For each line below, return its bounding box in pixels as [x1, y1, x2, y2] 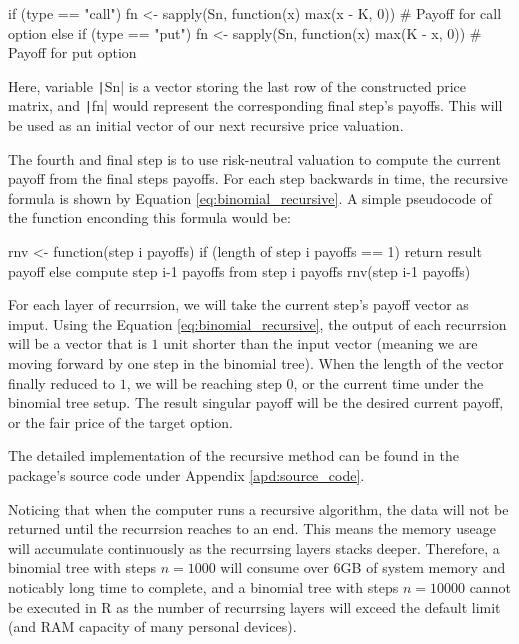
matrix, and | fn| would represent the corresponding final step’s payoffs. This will [8, 95, 503, 116]
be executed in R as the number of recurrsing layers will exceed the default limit [8, 596, 501, 617]
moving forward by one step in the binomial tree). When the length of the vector [8, 353, 504, 374]
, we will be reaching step [126, 372, 282, 393]
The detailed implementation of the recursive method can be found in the [8, 445, 459, 466]
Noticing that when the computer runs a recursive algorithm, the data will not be [8, 498, 509, 519]
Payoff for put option [8, 42, 137, 63]
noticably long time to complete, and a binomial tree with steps [8, 576, 399, 597]
